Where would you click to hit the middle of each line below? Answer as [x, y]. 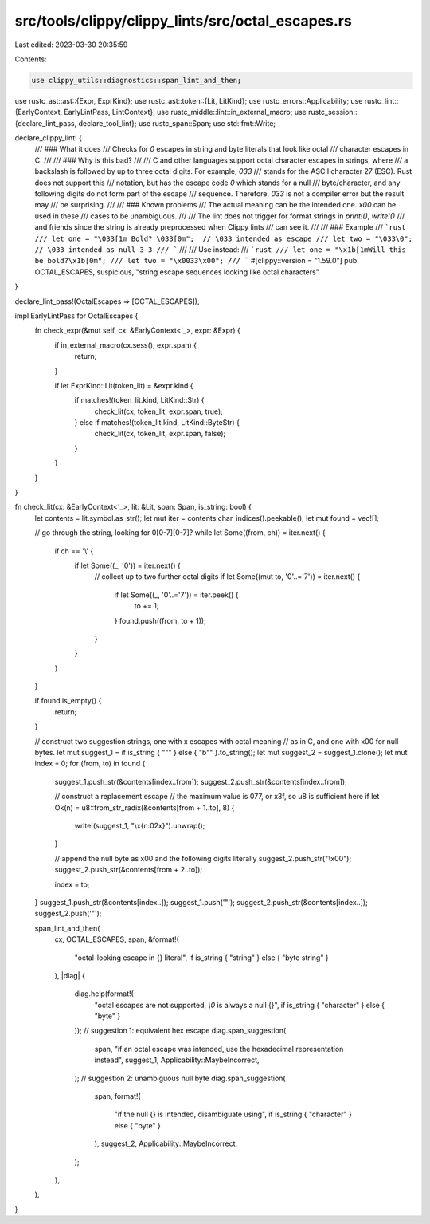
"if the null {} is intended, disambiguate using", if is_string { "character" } [233, 1114]
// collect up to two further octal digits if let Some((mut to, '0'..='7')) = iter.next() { [227, 577]
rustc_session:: [332, 112]
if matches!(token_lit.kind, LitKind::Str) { [139, 400]
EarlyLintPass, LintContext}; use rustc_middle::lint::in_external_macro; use [185, 112]
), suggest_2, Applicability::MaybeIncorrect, [166, 1143]
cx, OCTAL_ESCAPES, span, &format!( [117, 939]
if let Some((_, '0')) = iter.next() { [127, 565]
